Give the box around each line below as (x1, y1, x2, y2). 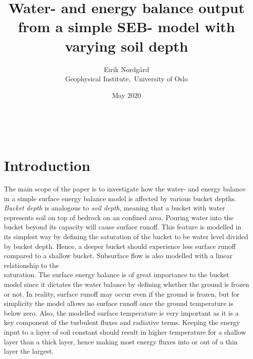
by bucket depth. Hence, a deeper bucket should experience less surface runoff (4, 241, 236, 251)
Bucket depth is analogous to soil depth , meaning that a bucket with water (4, 203, 225, 213)
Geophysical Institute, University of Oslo (65, 74, 188, 84)
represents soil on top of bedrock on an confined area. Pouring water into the (4, 212, 234, 222)
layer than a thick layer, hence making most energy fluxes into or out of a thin (4, 336, 238, 346)
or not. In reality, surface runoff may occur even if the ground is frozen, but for (4, 288, 240, 299)
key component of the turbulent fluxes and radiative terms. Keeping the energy (4, 317, 240, 327)
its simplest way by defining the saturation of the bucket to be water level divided (4, 231, 249, 241)
